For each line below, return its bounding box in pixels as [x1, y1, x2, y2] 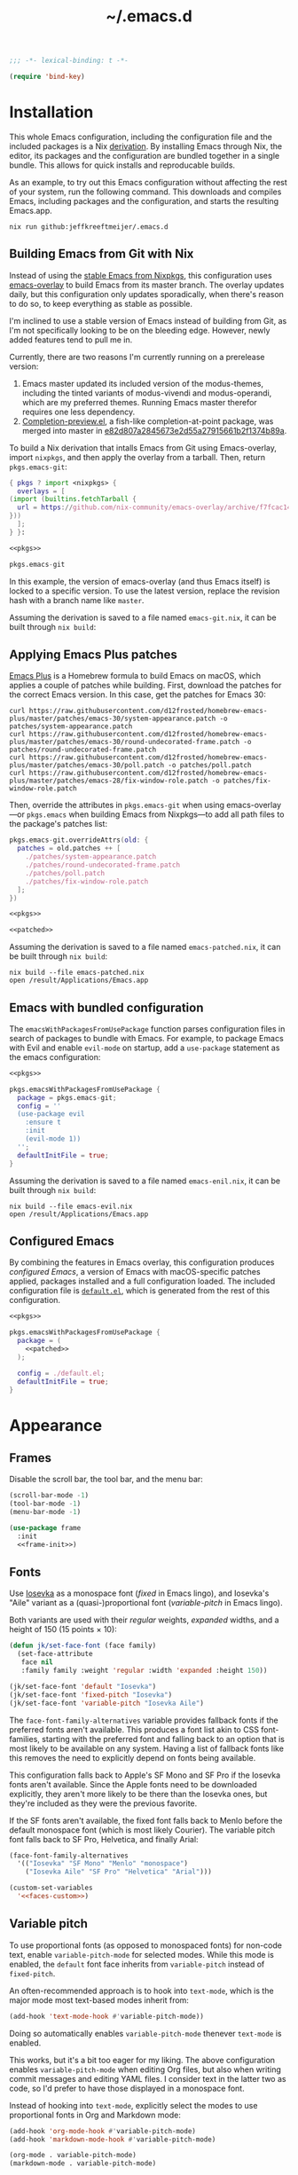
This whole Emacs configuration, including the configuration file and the [9, 131, 272, 142]
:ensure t [25, 1118, 62, 1127]
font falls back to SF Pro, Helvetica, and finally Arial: [9, 1833, 199, 1844]
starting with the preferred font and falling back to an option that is [41, 1733, 286, 1744]
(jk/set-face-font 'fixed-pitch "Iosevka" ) [9, 1690, 173, 1700]
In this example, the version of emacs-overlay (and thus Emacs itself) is [9, 576, 271, 586]
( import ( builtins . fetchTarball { [9, 495, 137, 504]
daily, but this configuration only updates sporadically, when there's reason [9, 288, 284, 299]
